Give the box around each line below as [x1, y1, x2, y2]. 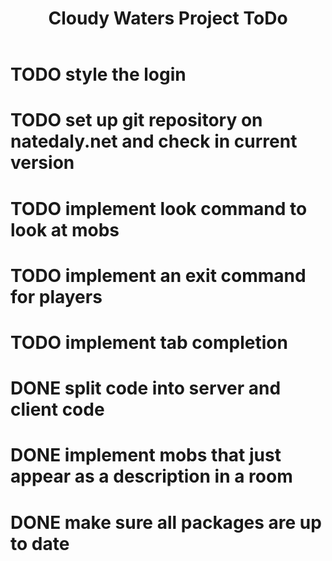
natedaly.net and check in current [10, 130, 298, 153]
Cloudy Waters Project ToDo [48, 7, 288, 30]
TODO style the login [10, 63, 187, 86]
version [10, 152, 75, 174]
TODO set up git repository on [10, 109, 263, 132]
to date [10, 532, 70, 555]
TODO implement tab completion [10, 331, 288, 354]
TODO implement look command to [10, 197, 308, 220]
